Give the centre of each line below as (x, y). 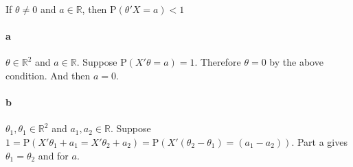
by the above (296, 62)
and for (53, 155)
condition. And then (48, 75)
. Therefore (218, 62)
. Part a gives (319, 141)
